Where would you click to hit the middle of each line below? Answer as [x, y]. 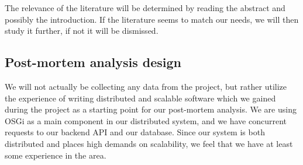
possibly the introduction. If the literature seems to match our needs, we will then [152, 19]
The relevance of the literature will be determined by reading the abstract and [145, 8]
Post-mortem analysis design [93, 62]
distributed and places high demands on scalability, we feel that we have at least [149, 143]
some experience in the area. [56, 155]
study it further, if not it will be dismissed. [82, 31]
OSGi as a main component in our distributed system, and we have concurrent [146, 120]
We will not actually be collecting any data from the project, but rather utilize [146, 86]
